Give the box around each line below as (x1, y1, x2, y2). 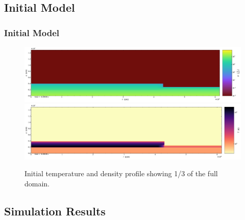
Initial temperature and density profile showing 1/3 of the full (24, 168, 218, 179)
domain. (24, 178, 50, 189)
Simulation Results (4, 203, 106, 218)
